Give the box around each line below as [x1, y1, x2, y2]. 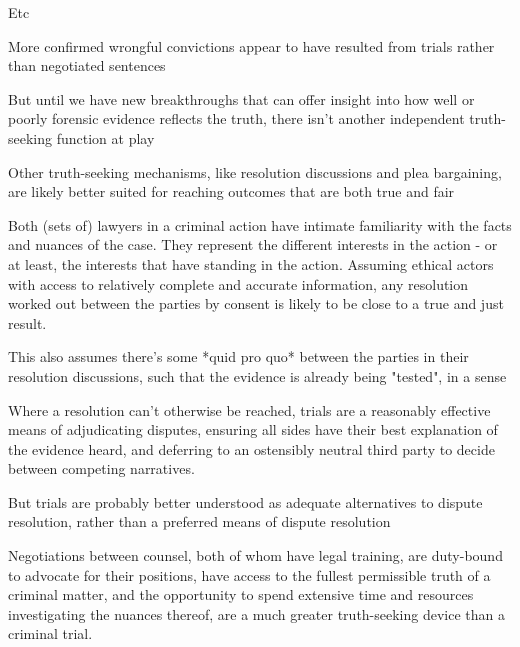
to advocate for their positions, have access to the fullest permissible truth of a [8, 564, 491, 585]
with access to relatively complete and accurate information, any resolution [8, 273, 469, 294]
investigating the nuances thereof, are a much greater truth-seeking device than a [8, 603, 506, 624]
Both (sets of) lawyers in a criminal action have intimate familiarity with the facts [8, 214, 512, 235]
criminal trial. [8, 623, 93, 644]
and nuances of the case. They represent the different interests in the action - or [8, 234, 498, 255]
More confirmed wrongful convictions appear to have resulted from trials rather [8, 35, 495, 56]
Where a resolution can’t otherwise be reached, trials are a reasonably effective [8, 399, 491, 420]
